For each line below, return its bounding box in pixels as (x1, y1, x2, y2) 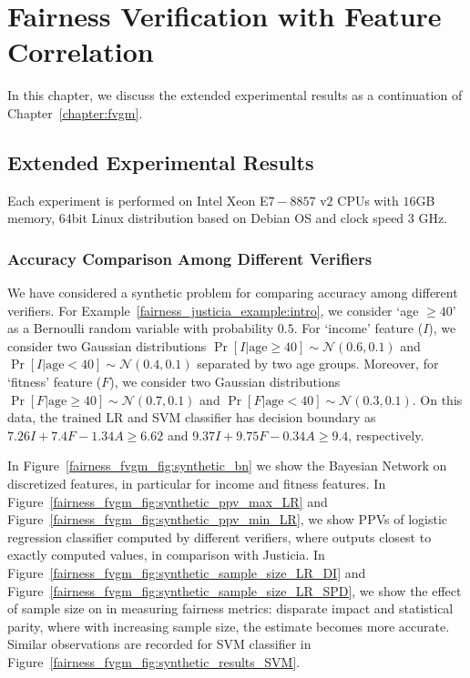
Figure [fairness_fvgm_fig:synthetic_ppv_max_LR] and (7, 491, 328, 511)
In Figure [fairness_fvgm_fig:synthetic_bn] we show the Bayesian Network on (7, 456, 447, 475)
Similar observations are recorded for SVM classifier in (7, 634, 312, 653)
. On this (412, 390, 463, 409)
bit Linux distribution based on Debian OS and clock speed (71, 208, 404, 228)
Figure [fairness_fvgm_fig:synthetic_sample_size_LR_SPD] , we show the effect (7, 581, 462, 600)
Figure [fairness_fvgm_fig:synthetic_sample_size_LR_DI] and (7, 563, 366, 582)
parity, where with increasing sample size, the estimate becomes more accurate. (7, 616, 450, 635)
